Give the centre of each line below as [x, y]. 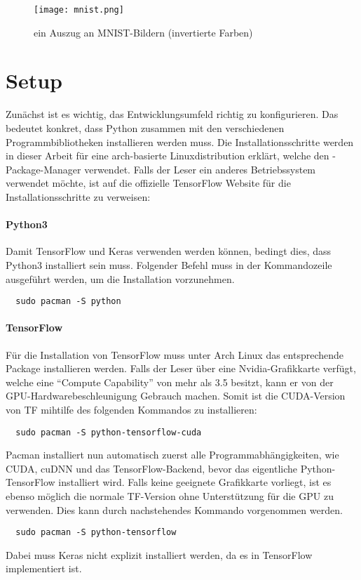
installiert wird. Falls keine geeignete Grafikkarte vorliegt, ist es [195, 482]
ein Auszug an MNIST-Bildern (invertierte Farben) [143, 32]
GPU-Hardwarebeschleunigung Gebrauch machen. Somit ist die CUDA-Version [176, 396]
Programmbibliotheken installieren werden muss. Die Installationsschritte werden [180, 141]
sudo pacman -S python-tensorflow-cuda [109, 432]
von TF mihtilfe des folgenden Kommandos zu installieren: [131, 409]
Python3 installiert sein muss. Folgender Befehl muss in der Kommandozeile [169, 264]
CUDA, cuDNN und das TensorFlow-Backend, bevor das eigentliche [152, 468]
